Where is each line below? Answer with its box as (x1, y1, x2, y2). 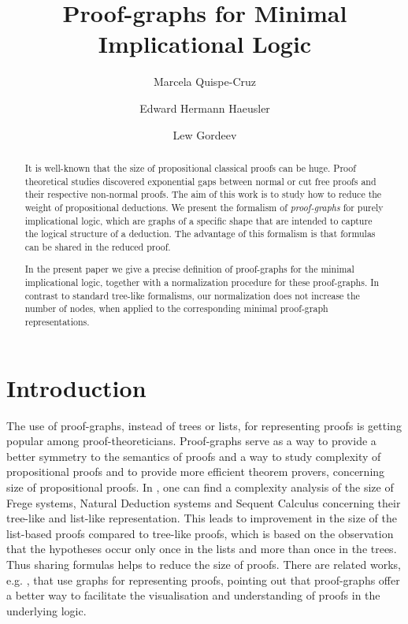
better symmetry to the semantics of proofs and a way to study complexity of (6, 448, 381, 464)
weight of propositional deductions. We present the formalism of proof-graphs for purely (24, 200, 384, 214)
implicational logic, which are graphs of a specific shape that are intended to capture (24, 214, 373, 227)
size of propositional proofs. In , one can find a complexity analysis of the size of (6, 478, 394, 495)
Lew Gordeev (172, 126, 237, 143)
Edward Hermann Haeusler (139, 99, 270, 116)
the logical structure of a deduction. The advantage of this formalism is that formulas (24, 227, 376, 240)
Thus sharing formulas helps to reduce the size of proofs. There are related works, (6, 555, 401, 572)
